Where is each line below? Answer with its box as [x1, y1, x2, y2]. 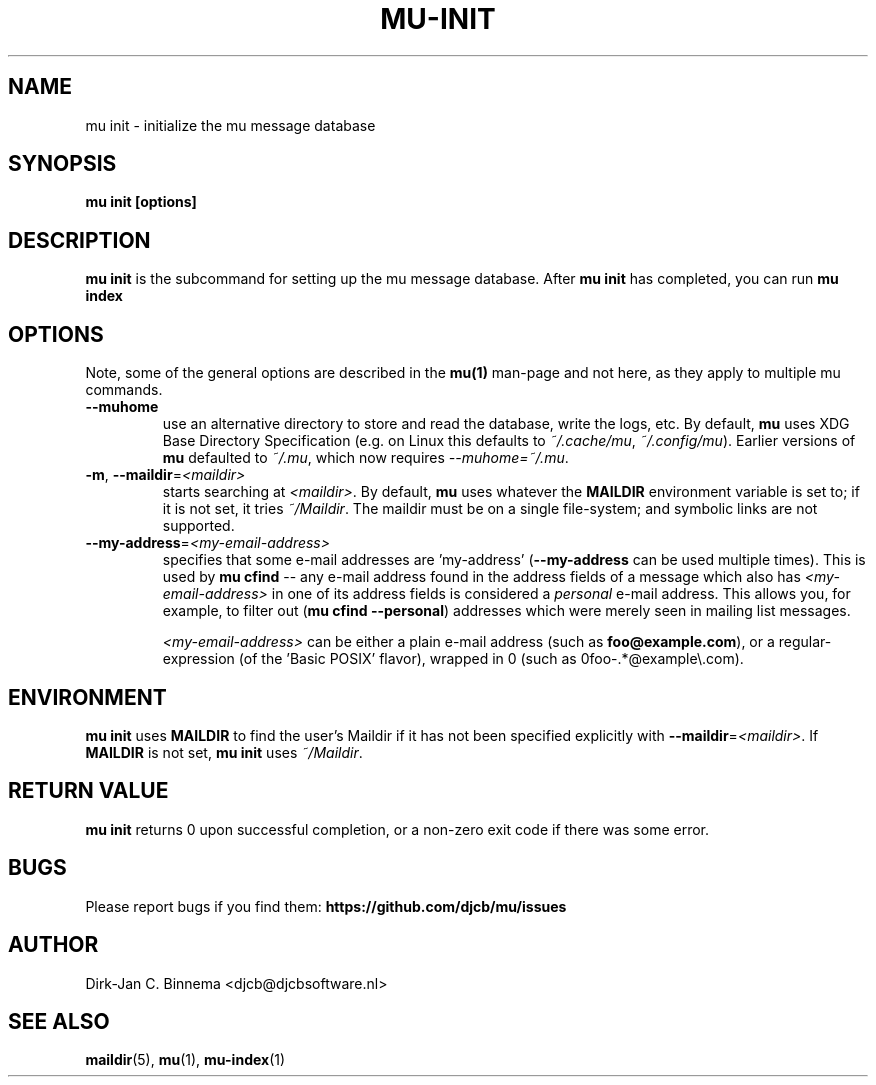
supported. [162, 517, 235, 535]
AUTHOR [8, 932, 99, 958]
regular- [778, 633, 832, 651]
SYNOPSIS [8, 151, 117, 177]
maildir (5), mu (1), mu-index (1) [85, 1051, 286, 1069]
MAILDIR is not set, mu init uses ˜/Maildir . [85, 743, 363, 761]
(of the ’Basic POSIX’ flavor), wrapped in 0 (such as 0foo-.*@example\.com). [238, 650, 744, 668]
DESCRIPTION [8, 227, 151, 253]
